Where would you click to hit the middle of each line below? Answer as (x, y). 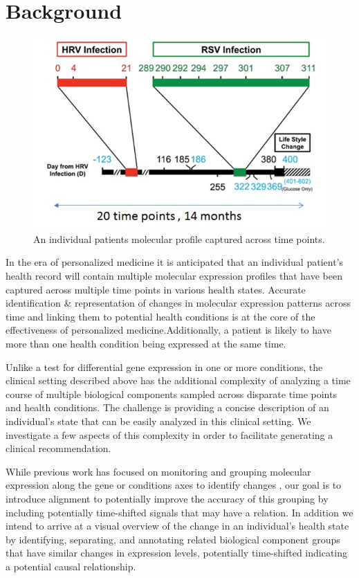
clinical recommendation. (58, 448)
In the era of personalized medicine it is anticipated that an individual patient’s (175, 262)
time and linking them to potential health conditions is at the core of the (160, 316)
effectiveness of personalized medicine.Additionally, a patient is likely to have (168, 330)
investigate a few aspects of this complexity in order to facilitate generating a (169, 434)
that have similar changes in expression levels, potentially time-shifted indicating (177, 553)
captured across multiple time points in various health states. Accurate (156, 289)
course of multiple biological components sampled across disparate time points (171, 394)
